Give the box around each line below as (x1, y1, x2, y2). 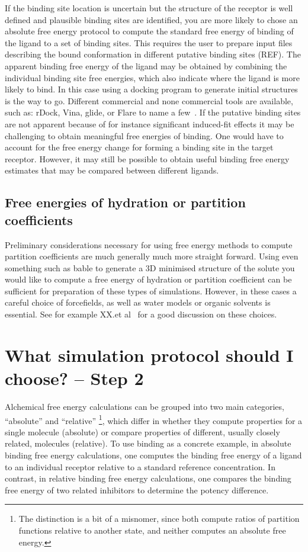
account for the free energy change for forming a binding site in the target (5, 141, 274, 153)
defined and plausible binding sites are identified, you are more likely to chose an (5, 13, 298, 25)
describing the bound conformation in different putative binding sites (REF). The (5, 48, 301, 60)
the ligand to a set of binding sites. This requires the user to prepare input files (5, 36, 293, 49)
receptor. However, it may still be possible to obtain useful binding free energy (5, 152, 290, 165)
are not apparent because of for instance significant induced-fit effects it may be (5, 117, 294, 130)
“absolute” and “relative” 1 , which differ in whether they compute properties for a (5, 412, 303, 426)
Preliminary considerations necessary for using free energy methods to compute (5, 238, 293, 251)
